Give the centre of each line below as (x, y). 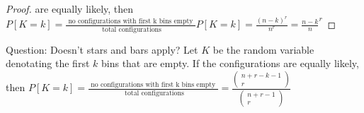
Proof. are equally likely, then (70, 8)
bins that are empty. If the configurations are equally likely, (230, 63)
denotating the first (48, 63)
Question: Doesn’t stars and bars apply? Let (102, 49)
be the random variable (263, 49)
